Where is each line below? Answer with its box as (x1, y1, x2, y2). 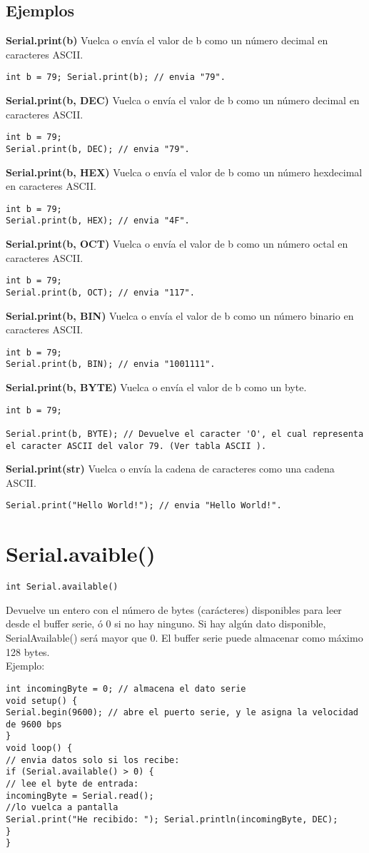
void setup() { (6, 695, 78, 706)
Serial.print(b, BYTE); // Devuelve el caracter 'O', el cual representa (6, 428, 364, 439)
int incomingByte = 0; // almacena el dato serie (6, 683, 246, 694)
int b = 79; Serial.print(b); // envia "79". (6, 72, 226, 83)
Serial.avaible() (6, 539, 156, 568)
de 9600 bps (6, 719, 62, 730)
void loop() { (6, 743, 73, 754)
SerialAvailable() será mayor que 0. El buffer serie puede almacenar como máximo (6, 630, 363, 645)
